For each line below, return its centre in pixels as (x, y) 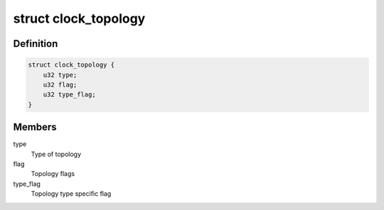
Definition (36, 44)
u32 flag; (60, 84)
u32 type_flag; (69, 95)
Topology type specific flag (71, 194)
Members (35, 127)
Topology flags (53, 174)
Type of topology (56, 154)
